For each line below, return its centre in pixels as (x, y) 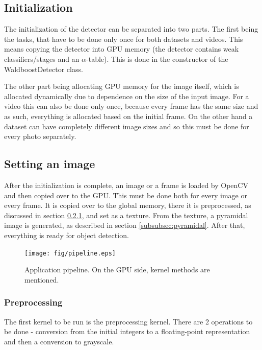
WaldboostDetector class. (44, 69)
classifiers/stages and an (42, 59)
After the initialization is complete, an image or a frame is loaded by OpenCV (126, 185)
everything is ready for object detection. (67, 235)
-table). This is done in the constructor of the (157, 59)
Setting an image (50, 164)
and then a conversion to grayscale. (59, 341)
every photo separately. (40, 136)
